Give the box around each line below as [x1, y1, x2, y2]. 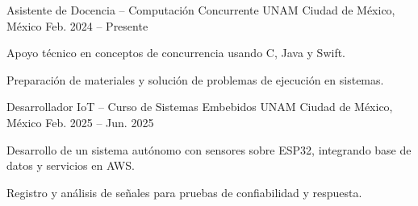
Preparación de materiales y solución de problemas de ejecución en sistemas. [6, 71, 384, 88]
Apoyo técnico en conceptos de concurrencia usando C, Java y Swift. [6, 44, 346, 61]
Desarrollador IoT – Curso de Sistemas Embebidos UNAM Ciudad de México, [6, 98, 393, 115]
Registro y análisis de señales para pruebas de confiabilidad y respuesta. [6, 183, 362, 200]
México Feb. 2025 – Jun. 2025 [6, 113, 154, 130]
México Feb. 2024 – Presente [6, 17, 148, 34]
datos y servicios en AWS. [6, 157, 135, 174]
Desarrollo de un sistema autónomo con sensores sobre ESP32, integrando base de [6, 141, 412, 158]
